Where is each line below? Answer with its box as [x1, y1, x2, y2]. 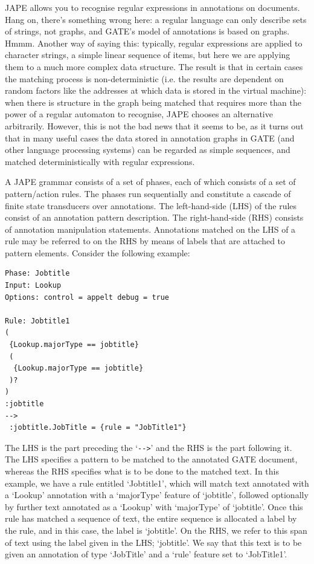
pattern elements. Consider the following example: [5, 246, 190, 259]
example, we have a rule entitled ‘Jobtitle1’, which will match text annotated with [5, 476, 309, 489]
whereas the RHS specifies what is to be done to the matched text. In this [5, 465, 280, 478]
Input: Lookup [5, 281, 62, 290]
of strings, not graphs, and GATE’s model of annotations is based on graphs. [5, 25, 290, 37]
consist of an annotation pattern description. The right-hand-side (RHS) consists [5, 211, 304, 224]
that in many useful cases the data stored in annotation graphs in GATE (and [5, 131, 295, 144]
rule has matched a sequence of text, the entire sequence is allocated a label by [5, 512, 297, 525]
